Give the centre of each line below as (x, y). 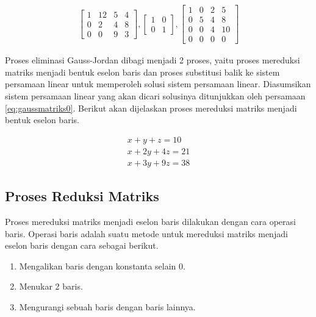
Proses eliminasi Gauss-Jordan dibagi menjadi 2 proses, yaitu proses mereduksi (153, 60)
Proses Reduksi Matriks (82, 196)
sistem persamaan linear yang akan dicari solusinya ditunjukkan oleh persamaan (155, 95)
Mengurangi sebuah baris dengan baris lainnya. (107, 306)
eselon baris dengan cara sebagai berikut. (82, 245)
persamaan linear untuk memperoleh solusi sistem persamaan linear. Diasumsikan (158, 84)
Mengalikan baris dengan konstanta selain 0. (102, 265)
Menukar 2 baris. (51, 286)
